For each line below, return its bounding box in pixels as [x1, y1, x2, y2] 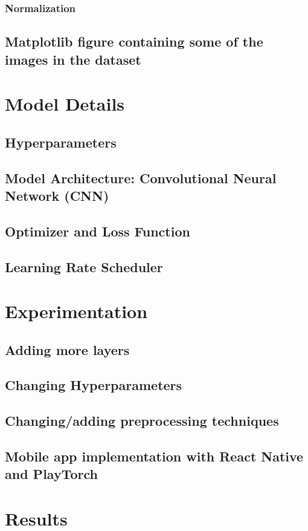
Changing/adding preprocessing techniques [5, 411, 279, 430]
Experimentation [5, 299, 148, 324]
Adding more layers [5, 340, 130, 359]
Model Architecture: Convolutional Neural [5, 168, 277, 187]
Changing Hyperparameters [5, 376, 182, 394]
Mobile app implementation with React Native [5, 447, 304, 466]
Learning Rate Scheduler [5, 257, 163, 276]
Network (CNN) [5, 186, 109, 204]
